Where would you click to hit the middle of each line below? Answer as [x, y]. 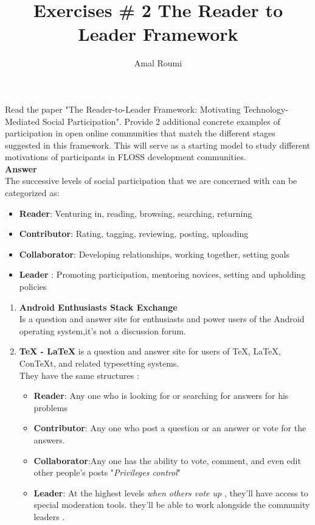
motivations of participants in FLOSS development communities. [126, 157]
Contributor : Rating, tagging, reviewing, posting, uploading [134, 234]
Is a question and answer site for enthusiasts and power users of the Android [162, 319]
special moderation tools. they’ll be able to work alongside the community [172, 505]
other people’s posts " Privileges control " [107, 472]
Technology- [266, 109]
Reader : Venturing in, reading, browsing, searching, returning [136, 213]
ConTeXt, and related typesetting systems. [99, 363]
